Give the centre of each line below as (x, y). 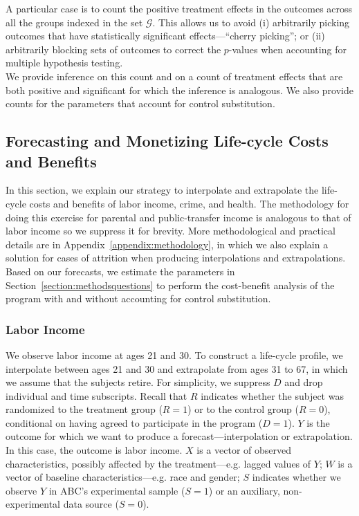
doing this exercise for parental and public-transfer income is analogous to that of (178, 217)
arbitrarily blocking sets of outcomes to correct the (113, 49)
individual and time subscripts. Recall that (96, 395)
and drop (304, 382)
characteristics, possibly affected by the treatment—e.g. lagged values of (158, 463)
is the (318, 422)
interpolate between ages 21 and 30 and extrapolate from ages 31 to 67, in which (177, 368)
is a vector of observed (244, 450)
